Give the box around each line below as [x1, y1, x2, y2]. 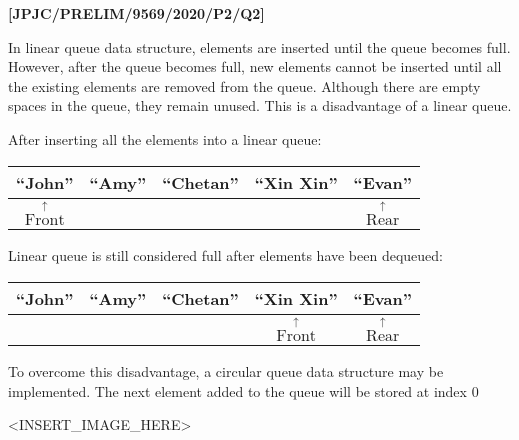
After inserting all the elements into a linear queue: [8, 128, 322, 149]
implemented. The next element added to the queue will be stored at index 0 [8, 380, 479, 401]
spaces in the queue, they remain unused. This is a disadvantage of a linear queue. [8, 95, 512, 116]
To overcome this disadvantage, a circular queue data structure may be [8, 361, 444, 382]
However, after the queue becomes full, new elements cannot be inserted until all [8, 56, 502, 77]
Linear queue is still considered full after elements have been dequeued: [8, 245, 443, 266]
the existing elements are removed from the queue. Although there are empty [8, 75, 481, 96]
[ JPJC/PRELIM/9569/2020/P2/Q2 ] [8, 3, 265, 23]
